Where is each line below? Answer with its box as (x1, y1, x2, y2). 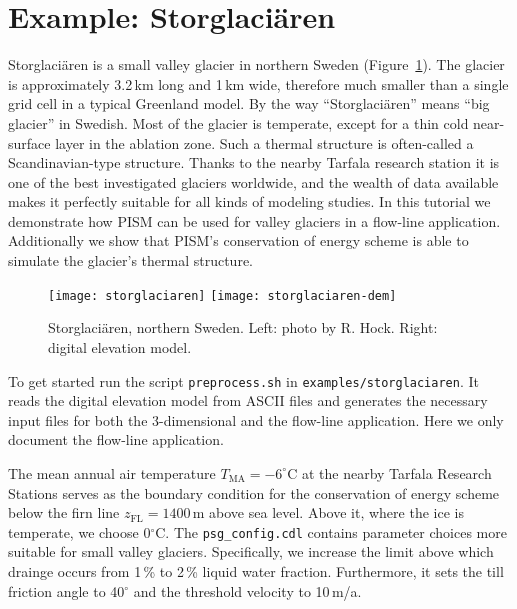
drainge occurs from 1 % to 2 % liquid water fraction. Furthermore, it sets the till (8, 560, 504, 581)
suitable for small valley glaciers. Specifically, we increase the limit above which (8, 541, 494, 562)
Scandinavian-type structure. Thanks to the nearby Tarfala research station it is (8, 152, 500, 173)
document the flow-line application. (8, 429, 224, 450)
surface (8, 132, 51, 153)
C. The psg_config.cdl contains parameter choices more (155, 521, 507, 542)
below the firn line (8, 502, 120, 523)
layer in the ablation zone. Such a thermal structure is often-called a (55, 132, 474, 153)
